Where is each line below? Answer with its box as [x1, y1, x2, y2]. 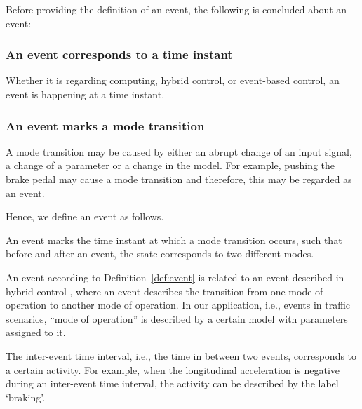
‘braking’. [6, 389, 46, 404]
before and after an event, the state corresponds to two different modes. [6, 246, 314, 261]
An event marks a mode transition [6, 116, 205, 134]
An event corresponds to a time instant [6, 46, 233, 63]
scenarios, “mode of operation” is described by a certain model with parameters [6, 311, 348, 326]
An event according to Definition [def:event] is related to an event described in [6, 269, 344, 284]
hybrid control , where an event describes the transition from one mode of [6, 283, 323, 298]
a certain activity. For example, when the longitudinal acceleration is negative [6, 362, 340, 377]
